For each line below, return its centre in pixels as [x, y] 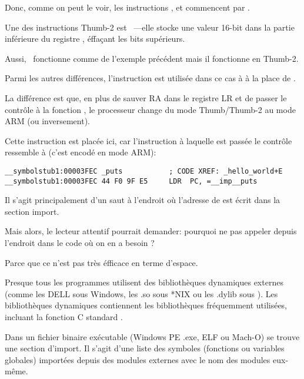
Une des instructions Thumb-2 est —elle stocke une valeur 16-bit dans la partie [150, 27]
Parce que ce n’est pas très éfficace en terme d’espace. [101, 262]
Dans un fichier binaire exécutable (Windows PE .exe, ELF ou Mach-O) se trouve [152, 336]
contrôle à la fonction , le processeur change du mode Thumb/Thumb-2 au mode [150, 109]
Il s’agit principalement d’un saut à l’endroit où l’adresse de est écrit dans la [143, 200]
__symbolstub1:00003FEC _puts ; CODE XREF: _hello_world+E [144, 171]
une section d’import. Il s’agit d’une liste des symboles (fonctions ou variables [145, 348]
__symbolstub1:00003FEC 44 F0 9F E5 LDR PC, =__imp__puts [131, 181]
